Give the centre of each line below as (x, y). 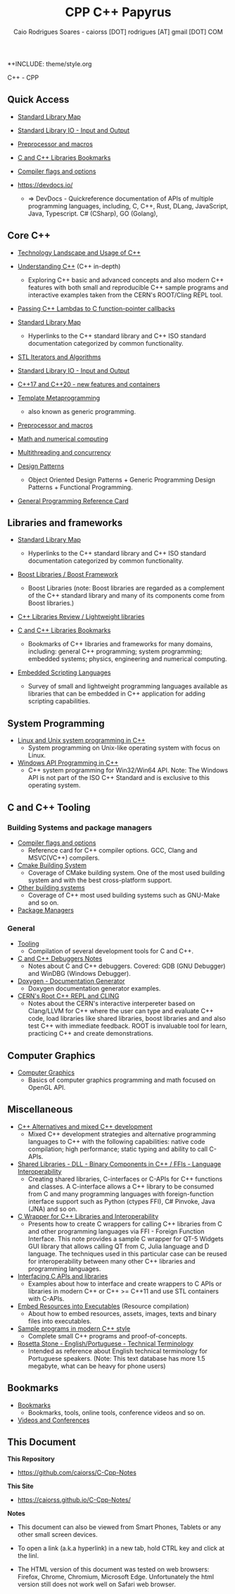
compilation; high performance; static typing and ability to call (118, 1149)
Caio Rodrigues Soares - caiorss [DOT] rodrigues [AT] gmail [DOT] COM (118, 32)
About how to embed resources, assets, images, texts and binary (122, 1313)
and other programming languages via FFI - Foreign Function (116, 1231)
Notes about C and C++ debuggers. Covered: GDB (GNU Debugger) (127, 966)
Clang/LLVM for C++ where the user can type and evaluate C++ (121, 1011)
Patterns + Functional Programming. (80, 487)
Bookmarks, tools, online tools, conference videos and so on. (116, 1412)
